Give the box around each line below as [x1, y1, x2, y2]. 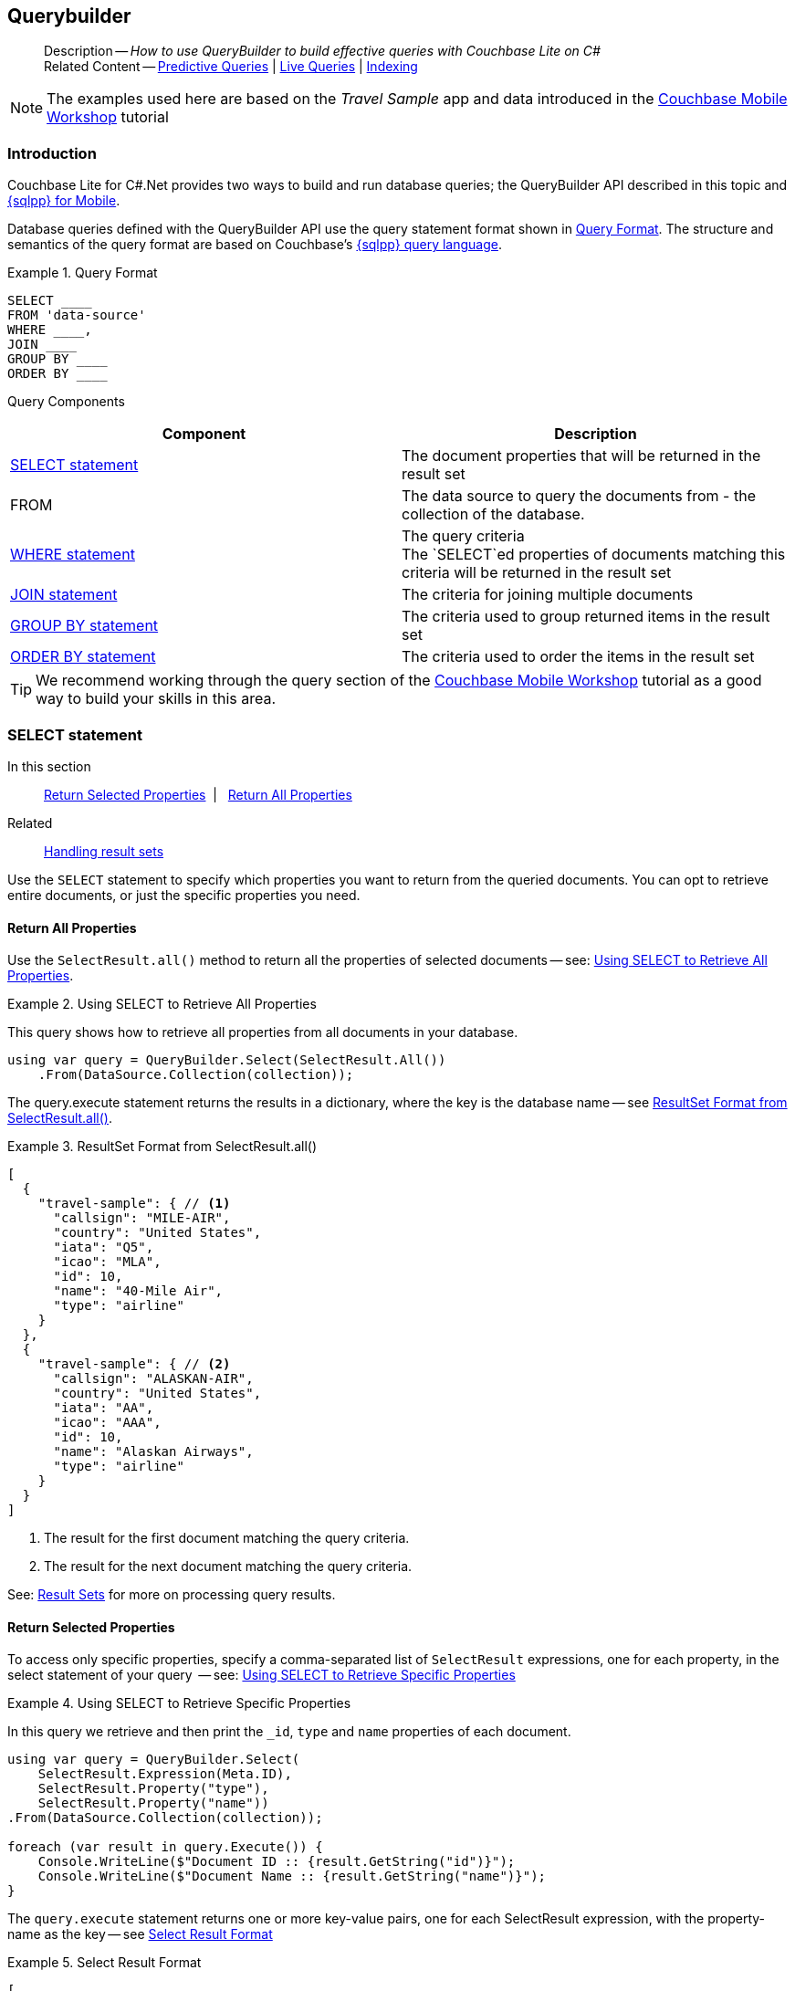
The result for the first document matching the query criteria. [44, 1530, 410, 1546]
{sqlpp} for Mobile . [7, 193, 120, 209]
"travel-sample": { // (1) [37, 1196, 231, 1211]
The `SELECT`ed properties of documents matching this [402, 545, 786, 564]
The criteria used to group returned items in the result [402, 607, 770, 626]
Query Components [7, 393, 125, 410]
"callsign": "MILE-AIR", [53, 1210, 231, 1226]
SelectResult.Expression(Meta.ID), [37, 1766, 292, 1782]
